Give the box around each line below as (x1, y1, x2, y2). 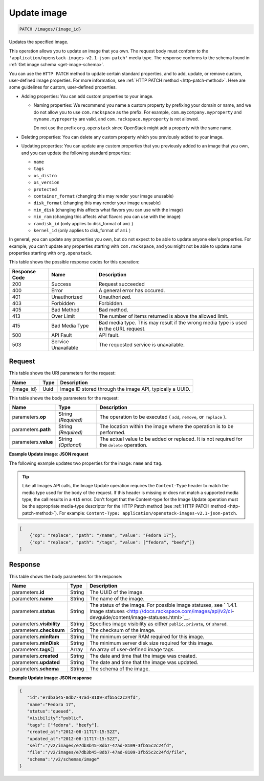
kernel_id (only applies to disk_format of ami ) (33, 227, 131, 233)
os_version (33, 180, 60, 186)
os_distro (33, 173, 57, 178)
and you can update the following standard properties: (21, 150, 131, 156)
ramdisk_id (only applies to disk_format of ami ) (33, 220, 133, 226)
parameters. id (12, 589, 44, 595)
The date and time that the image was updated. (89, 659, 198, 665)
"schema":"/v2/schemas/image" (27, 757, 100, 762)
